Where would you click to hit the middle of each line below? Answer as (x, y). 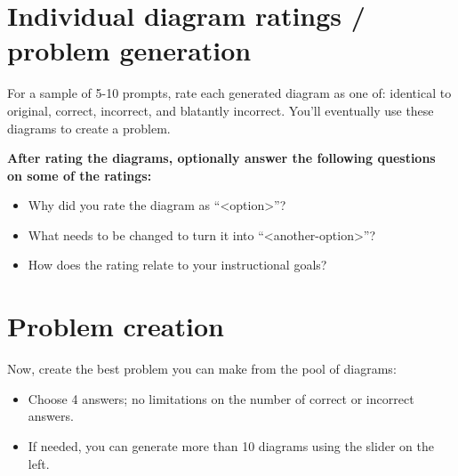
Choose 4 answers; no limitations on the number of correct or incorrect (221, 398)
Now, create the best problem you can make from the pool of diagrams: (202, 369)
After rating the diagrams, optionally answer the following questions (221, 158)
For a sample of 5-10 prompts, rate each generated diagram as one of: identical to (229, 93)
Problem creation (116, 326)
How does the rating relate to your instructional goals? (177, 265)
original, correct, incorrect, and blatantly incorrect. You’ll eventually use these (221, 110)
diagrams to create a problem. (89, 128)
